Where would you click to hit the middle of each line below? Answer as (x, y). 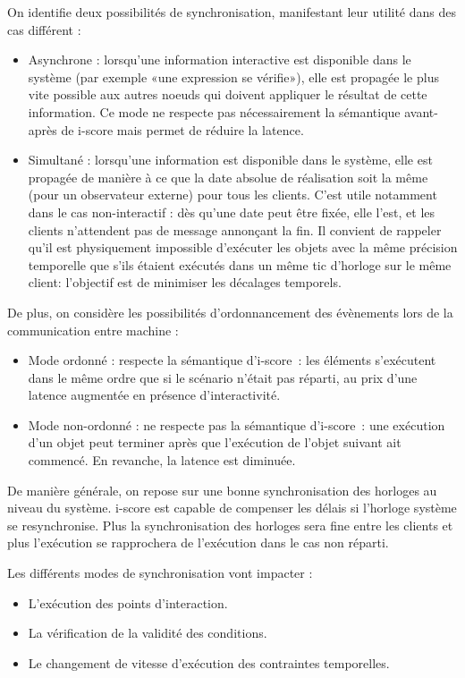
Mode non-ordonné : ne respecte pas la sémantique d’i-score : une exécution (237, 424)
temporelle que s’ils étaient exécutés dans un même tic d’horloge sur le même (240, 264)
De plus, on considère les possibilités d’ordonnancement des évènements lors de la (230, 312)
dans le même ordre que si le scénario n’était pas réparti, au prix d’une (223, 377)
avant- (421, 111)
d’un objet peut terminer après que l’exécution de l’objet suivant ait (215, 442)
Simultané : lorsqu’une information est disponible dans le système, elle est (230, 160)
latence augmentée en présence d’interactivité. (154, 395)
